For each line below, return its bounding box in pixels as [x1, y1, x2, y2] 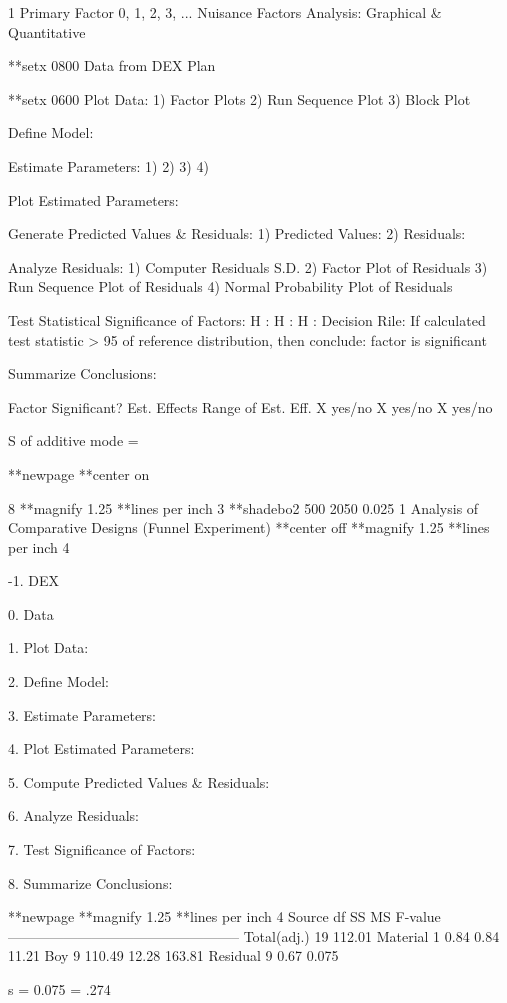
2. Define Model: [8, 671, 109, 692]
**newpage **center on [8, 463, 150, 484]
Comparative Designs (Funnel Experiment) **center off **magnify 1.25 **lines [8, 517, 490, 538]
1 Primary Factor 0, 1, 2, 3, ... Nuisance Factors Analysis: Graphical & [8, 2, 442, 22]
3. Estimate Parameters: [8, 704, 156, 725]
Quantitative [8, 21, 86, 42]
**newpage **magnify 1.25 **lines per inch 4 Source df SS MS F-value [8, 906, 441, 927]
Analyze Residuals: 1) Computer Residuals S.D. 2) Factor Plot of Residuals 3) [8, 256, 488, 277]
